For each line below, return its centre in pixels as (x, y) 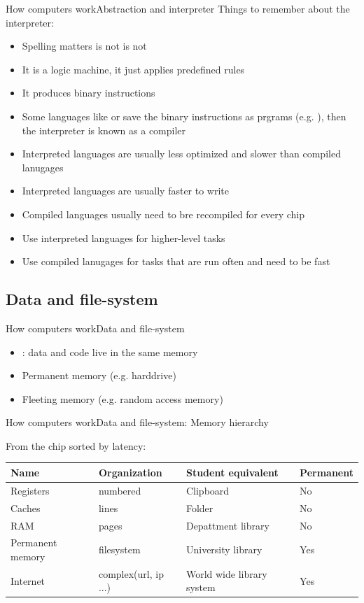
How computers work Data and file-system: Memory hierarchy (137, 422)
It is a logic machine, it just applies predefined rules (133, 69)
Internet (28, 580)
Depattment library (227, 525)
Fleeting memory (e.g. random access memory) (122, 398)
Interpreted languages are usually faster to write (125, 191)
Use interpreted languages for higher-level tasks (124, 237)
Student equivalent (232, 472)
